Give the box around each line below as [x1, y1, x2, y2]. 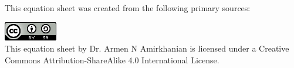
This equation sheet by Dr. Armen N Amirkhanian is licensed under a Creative [5, 42, 289, 55]
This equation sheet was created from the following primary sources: [5, 2, 251, 13]
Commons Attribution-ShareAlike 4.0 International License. [5, 53, 219, 66]
